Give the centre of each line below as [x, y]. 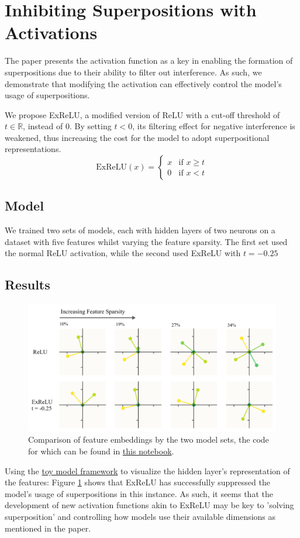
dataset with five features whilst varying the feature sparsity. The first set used [146, 241]
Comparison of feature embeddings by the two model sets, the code [149, 439]
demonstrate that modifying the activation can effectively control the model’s [143, 83]
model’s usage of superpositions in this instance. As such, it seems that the [139, 493]
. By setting [90, 126]
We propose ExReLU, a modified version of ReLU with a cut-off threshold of [142, 114]
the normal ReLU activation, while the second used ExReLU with [123, 253]
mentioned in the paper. [48, 528]
